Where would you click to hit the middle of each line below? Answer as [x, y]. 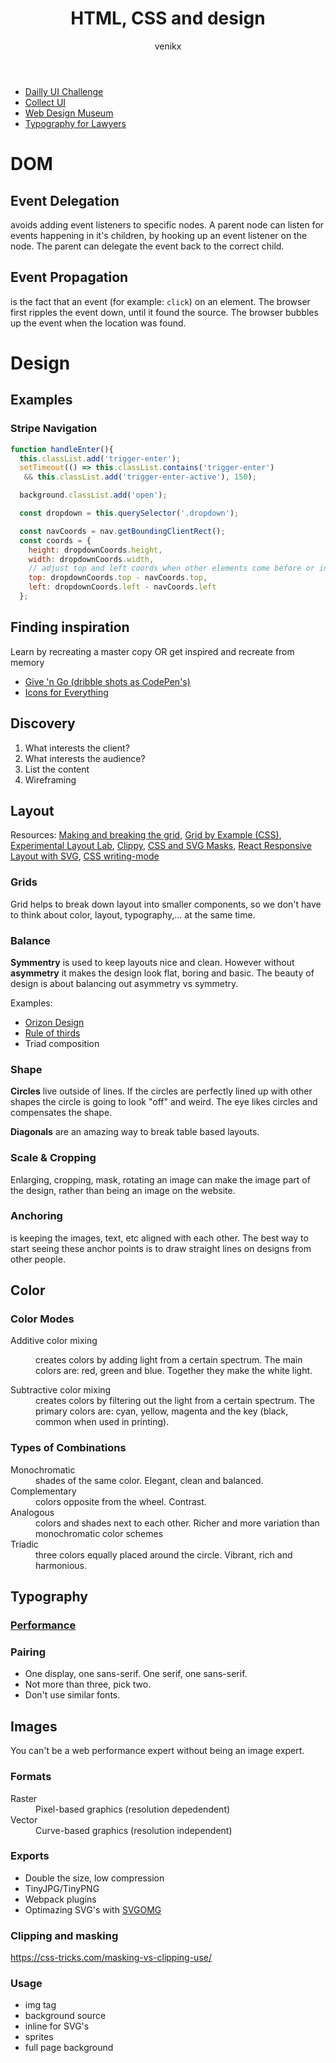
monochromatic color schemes [99, 1533]
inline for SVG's [57, 2026]
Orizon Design [54, 1022]
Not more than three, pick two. [88, 1684]
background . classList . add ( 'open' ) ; [93, 495]
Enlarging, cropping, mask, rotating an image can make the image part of [160, 1179]
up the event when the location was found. [98, 323]
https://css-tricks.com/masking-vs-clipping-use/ [111, 1958]
